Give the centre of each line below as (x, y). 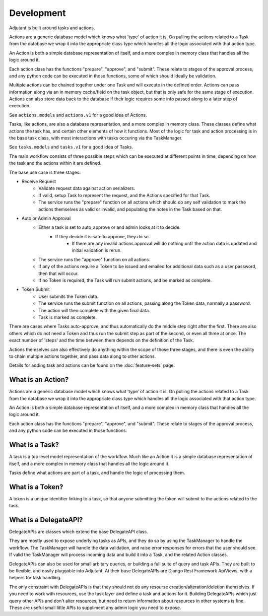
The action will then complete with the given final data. (94, 310)
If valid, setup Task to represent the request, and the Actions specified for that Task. (124, 195)
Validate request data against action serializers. (87, 188)
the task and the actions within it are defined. (55, 163)
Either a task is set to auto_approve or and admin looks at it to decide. (109, 227)
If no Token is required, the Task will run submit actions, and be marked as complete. (125, 280)
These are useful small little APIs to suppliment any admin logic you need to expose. (95, 608)
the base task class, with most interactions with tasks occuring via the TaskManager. (96, 138)
